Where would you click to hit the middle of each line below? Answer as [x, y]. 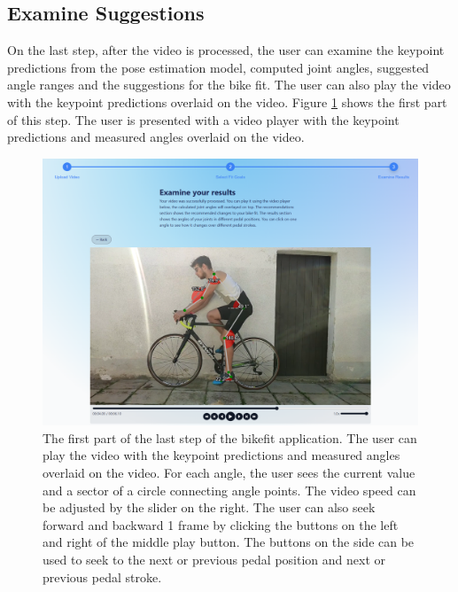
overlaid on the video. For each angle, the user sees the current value [229, 472]
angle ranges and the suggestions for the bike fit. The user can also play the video [229, 85]
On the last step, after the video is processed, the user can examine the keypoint [226, 50]
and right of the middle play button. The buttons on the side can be [229, 542]
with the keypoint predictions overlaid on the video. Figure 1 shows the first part [227, 101]
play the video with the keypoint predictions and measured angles [221, 455]
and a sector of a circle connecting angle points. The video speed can [229, 490]
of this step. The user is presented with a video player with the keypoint [203, 119]
